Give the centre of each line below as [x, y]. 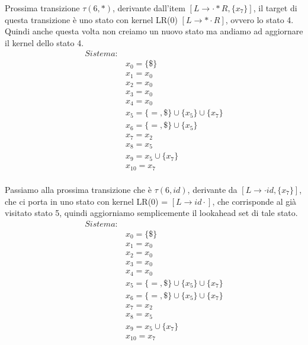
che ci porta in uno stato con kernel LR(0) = [86, 201]
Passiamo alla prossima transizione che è [78, 189]
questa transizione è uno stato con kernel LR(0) [91, 19]
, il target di [275, 8]
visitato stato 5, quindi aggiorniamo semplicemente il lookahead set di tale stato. [151, 213]
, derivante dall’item [149, 8]
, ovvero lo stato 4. [259, 19]
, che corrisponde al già [254, 201]
